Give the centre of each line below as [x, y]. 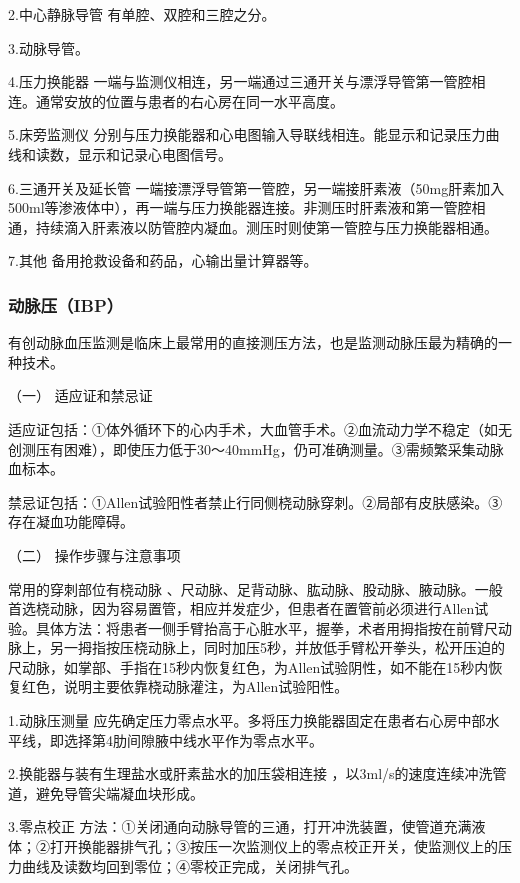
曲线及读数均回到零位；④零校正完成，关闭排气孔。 [189, 865]
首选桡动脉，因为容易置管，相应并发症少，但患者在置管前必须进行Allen [241, 608]
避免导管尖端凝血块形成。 [119, 792]
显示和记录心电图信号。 [154, 153]
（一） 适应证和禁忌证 [80, 395]
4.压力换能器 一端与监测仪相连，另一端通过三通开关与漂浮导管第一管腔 [240, 81]
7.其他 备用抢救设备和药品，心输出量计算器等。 [163, 260]
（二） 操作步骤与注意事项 [94, 554]
